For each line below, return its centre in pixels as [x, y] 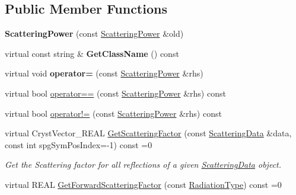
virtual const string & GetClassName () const [92, 53]
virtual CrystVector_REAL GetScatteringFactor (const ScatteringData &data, [148, 133]
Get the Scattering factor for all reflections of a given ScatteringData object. [143, 164]
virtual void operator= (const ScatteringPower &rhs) [104, 73]
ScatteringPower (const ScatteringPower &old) [94, 33]
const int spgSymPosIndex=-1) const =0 [79, 144]
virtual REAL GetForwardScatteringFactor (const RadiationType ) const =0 [143, 184]
